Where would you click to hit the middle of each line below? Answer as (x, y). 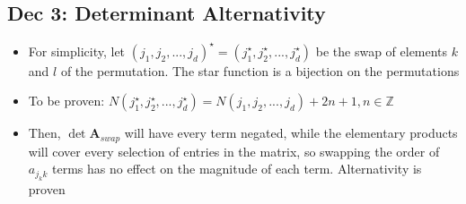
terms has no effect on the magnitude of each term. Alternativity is (237, 169)
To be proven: (66, 101)
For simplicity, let (77, 51)
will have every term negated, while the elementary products (291, 133)
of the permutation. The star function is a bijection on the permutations (260, 70)
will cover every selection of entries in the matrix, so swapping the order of (234, 151)
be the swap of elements (382, 51)
